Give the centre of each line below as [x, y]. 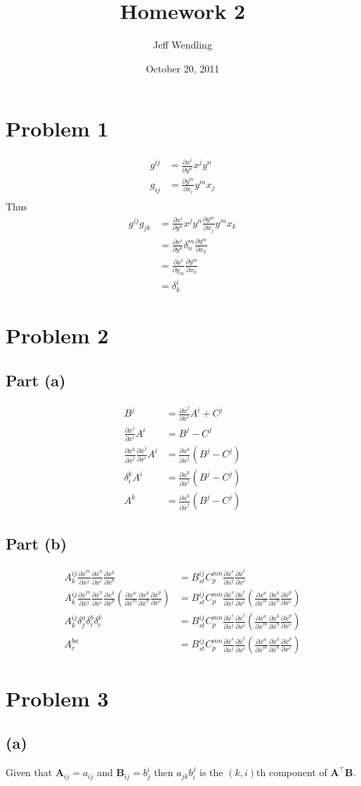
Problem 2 [57, 335]
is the [211, 772]
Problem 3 [57, 698]
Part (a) [36, 380]
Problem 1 [57, 128]
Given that [29, 772]
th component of [292, 772]
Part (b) [37, 544]
